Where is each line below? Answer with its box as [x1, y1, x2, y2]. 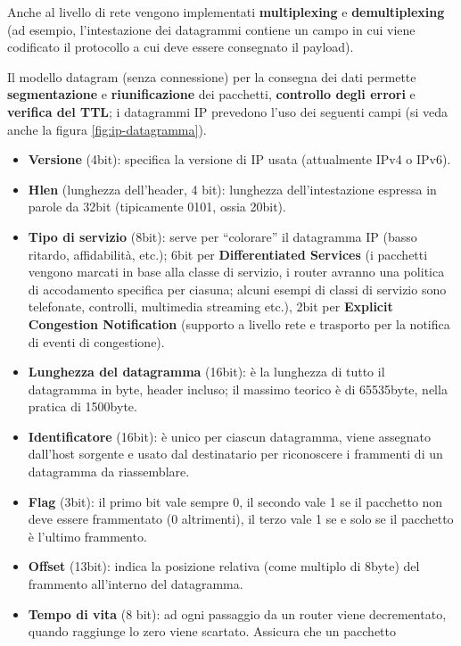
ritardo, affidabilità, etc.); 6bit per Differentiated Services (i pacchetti [28, 244, 428, 263]
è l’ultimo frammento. [28, 526, 147, 545]
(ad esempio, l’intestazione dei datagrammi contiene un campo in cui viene [7, 20, 416, 38]
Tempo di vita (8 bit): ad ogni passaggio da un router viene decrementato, [28, 604, 447, 623]
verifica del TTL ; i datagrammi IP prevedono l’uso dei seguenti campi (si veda [7, 102, 449, 120]
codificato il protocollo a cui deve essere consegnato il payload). [7, 37, 354, 56]
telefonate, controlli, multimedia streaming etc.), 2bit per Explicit [28, 297, 393, 316]
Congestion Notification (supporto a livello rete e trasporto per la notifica [28, 314, 450, 333]
